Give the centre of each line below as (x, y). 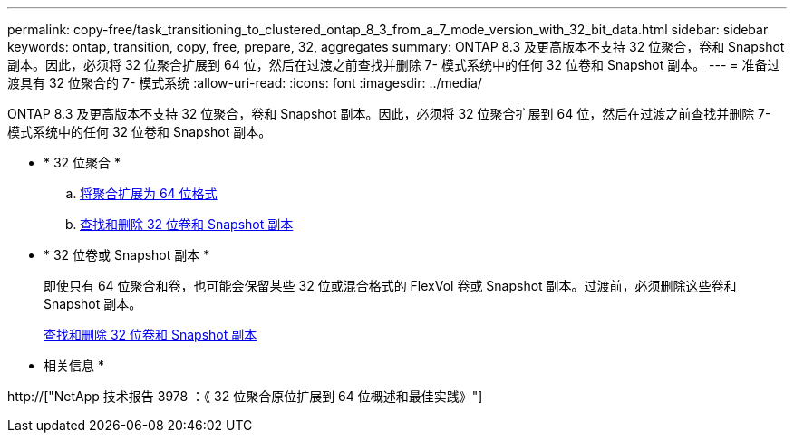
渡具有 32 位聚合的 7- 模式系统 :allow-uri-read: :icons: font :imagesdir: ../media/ (245, 83)
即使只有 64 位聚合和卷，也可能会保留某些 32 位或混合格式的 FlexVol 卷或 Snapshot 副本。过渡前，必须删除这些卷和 (390, 286)
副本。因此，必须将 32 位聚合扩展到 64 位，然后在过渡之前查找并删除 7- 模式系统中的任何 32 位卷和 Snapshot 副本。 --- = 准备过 (394, 65)
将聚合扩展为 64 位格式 (149, 193)
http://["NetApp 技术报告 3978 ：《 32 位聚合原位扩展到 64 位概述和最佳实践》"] (245, 396)
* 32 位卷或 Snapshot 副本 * (127, 255)
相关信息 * (74, 365)
